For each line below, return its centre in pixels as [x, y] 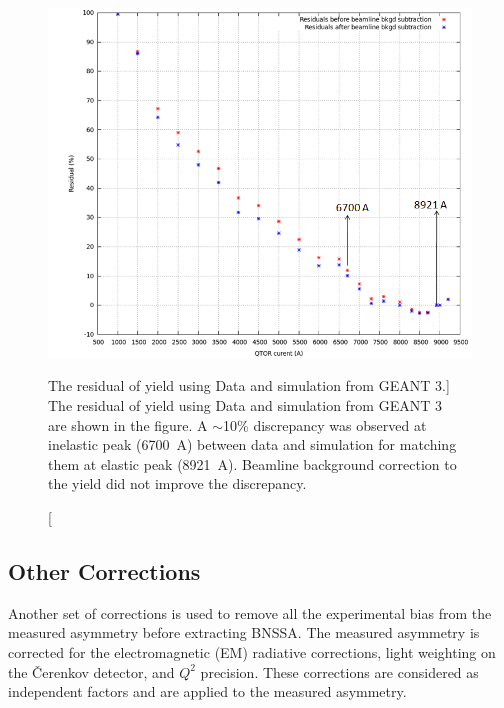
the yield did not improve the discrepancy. [177, 483]
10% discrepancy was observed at [325, 424]
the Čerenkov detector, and [91, 671]
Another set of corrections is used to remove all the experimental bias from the [250, 612]
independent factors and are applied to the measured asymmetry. [207, 691]
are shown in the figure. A [128, 424]
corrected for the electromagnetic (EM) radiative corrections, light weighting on [252, 651]
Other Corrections [104, 570]
